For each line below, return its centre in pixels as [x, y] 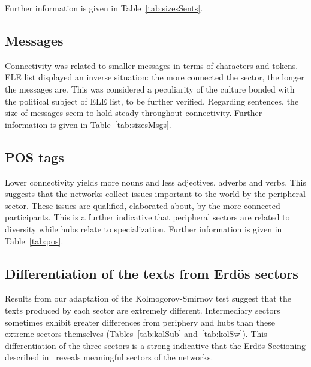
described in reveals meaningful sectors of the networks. [109, 357]
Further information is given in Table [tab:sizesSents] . [104, 8]
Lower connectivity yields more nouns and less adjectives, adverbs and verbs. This [155, 182]
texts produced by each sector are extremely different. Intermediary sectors [143, 310]
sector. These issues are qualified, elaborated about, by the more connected [143, 205]
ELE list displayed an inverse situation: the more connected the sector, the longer [155, 77]
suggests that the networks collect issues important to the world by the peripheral [155, 194]
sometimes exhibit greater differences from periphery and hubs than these [140, 322]
